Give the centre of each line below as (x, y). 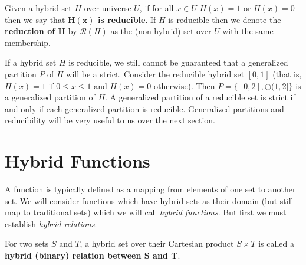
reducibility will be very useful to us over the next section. (110, 120)
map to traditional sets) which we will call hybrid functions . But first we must (146, 212)
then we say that (35, 19)
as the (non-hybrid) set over (161, 31)
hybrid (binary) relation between (73, 255)
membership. (28, 42)
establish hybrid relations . (51, 223)
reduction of (30, 31)
